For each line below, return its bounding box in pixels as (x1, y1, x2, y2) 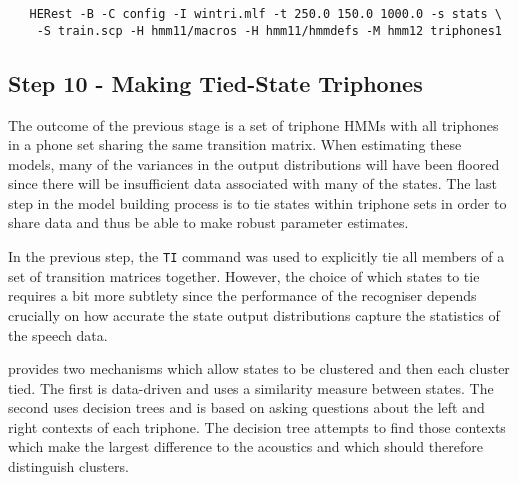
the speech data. (8, 324, 108, 345)
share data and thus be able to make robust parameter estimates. (8, 212, 409, 233)
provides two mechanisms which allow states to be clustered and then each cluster (8, 358, 510, 379)
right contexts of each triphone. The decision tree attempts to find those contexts (8, 416, 506, 437)
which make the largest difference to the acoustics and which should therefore (8, 436, 483, 457)
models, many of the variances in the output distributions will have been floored (8, 153, 500, 174)
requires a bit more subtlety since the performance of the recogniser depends (8, 285, 477, 306)
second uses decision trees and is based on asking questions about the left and (8, 397, 485, 418)
